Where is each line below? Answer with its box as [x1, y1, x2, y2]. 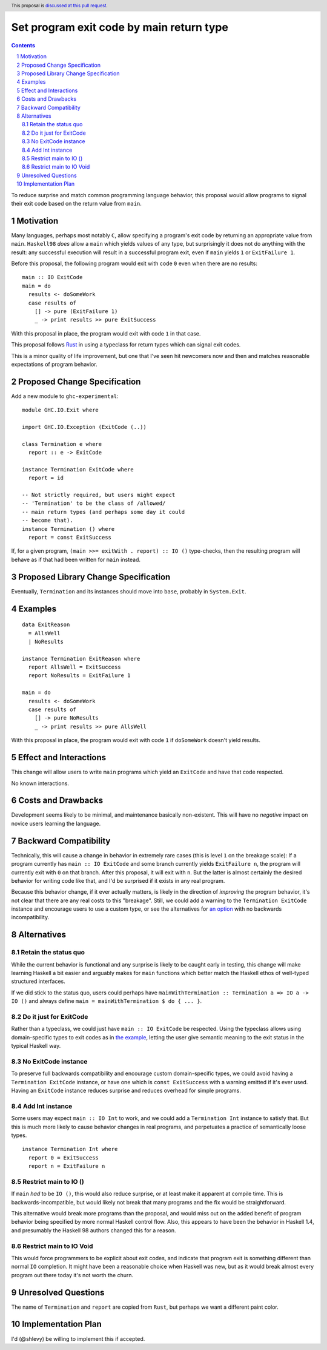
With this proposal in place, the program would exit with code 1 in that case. [11, 329, 201, 337]
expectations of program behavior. [11, 360, 97, 368]
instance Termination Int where [22, 1146, 118, 1153]
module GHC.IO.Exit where [22, 407, 99, 414]
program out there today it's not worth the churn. [11, 1271, 134, 1278]
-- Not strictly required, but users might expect [22, 491, 176, 499]
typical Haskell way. [11, 1042, 61, 1050]
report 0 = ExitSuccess [28, 1154, 99, 1161]
